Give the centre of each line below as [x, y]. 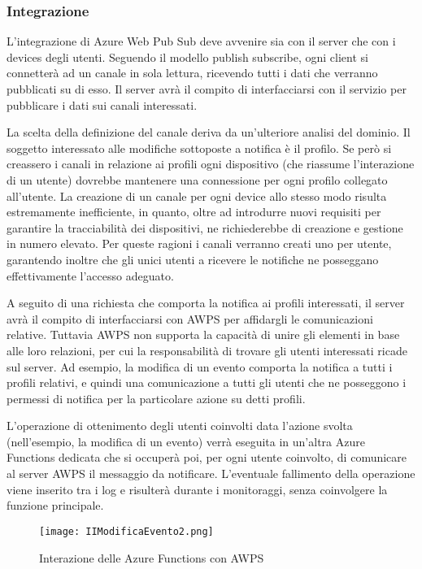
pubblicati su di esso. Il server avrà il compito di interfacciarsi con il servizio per [207, 89]
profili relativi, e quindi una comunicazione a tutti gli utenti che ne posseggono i [207, 382]
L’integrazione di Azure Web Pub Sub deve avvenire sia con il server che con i [201, 41]
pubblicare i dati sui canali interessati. [102, 104]
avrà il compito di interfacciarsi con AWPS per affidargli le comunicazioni [190, 318]
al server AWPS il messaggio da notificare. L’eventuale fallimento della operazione [211, 473]
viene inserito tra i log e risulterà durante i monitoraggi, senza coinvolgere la [197, 489]
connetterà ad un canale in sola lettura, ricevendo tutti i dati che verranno [192, 73]
